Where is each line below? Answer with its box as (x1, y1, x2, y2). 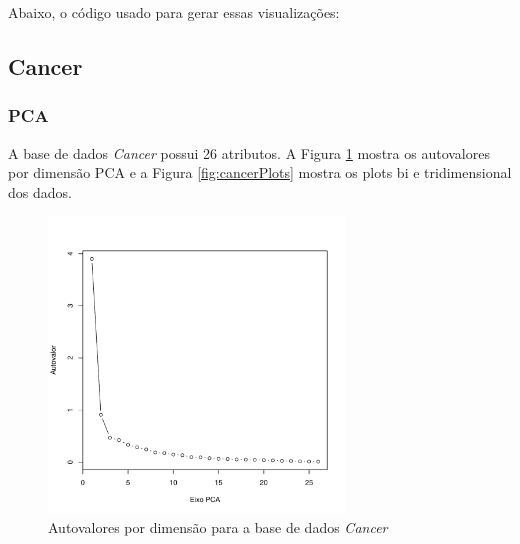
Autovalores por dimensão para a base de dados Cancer (48, 516, 388, 537)
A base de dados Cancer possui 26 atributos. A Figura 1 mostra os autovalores (8, 142, 490, 163)
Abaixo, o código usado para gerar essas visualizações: (8, 2, 340, 22)
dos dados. (8, 181, 72, 202)
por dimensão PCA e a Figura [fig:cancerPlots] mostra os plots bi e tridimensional (8, 162, 512, 183)
